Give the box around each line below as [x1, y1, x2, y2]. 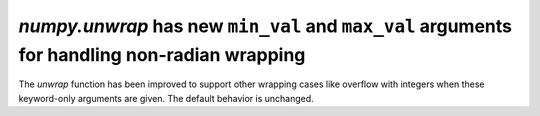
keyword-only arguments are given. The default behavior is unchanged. [18, 92, 314, 104]
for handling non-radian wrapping [18, 43, 306, 66]
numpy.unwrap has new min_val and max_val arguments [18, 15, 512, 37]
